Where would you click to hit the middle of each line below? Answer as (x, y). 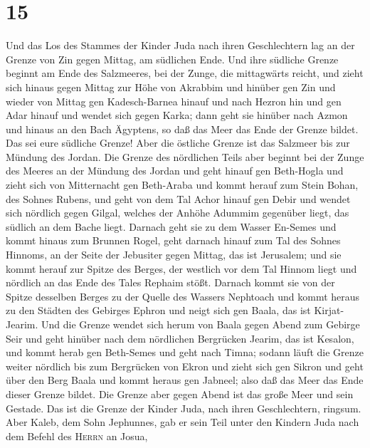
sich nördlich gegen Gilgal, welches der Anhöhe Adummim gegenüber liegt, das (178, 213)
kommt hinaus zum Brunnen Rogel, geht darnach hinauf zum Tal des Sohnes (173, 240)
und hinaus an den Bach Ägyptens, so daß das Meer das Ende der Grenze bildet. (182, 129)
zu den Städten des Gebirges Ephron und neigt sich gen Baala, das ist (158, 310)
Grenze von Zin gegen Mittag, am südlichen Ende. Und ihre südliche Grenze (172, 59)
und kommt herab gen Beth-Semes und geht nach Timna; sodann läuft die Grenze (185, 352)
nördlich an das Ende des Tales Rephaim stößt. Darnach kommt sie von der (170, 282)
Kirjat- (329, 310)
